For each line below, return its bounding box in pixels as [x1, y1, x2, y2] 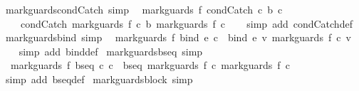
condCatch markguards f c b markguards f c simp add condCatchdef [20, 16, 353, 31]
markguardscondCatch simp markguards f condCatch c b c [5, 2, 283, 16]
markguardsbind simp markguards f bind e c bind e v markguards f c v [5, 30, 351, 45]
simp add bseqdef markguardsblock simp [5, 71, 193, 86]
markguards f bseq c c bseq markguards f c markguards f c [10, 58, 290, 73]
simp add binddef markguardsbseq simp [19, 43, 203, 58]
